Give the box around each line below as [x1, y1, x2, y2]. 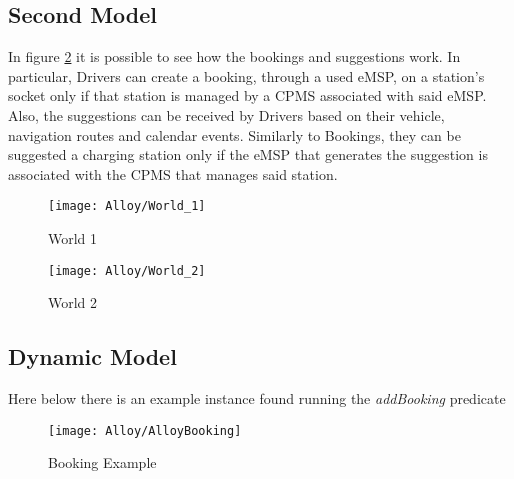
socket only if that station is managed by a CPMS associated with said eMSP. [8, 85, 487, 106]
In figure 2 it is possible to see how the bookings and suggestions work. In [8, 46, 461, 67]
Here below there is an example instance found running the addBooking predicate [8, 388, 506, 409]
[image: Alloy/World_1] [48, 199, 206, 214]
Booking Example [48, 452, 157, 473]
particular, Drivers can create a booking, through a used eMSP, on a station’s [8, 65, 485, 86]
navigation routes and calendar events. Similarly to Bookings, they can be [8, 124, 461, 145]
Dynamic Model [8, 341, 177, 372]
